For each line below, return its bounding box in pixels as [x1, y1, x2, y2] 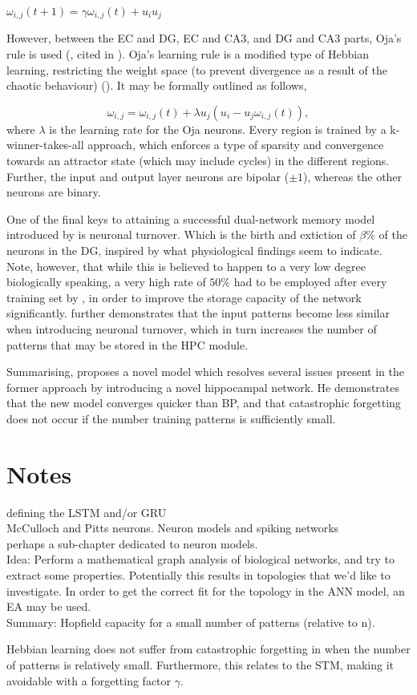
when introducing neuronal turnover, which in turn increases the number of [6, 320, 377, 337]
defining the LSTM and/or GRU [6, 503, 167, 520]
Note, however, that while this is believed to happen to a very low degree [6, 257, 366, 274]
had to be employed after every [233, 273, 387, 290]
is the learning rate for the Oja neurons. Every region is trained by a [49, 120, 387, 137]
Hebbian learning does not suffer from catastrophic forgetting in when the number [6, 640, 411, 657]
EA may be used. [6, 598, 91, 615]
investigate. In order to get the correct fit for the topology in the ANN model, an [6, 582, 405, 599]
